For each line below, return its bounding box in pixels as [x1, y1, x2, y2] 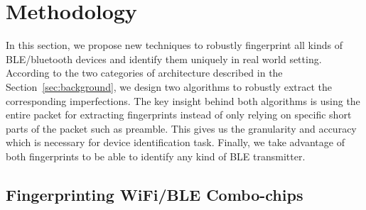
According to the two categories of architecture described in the [6, 65, 283, 80]
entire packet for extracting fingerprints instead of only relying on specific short [6, 107, 352, 122]
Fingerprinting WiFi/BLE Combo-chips [6, 183, 303, 205]
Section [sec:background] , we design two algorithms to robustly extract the [6, 79, 332, 94]
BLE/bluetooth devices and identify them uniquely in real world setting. [6, 51, 322, 66]
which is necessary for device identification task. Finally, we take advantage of [6, 135, 345, 150]
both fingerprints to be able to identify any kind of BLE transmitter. [6, 148, 306, 163]
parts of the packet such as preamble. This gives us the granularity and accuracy [6, 121, 357, 136]
